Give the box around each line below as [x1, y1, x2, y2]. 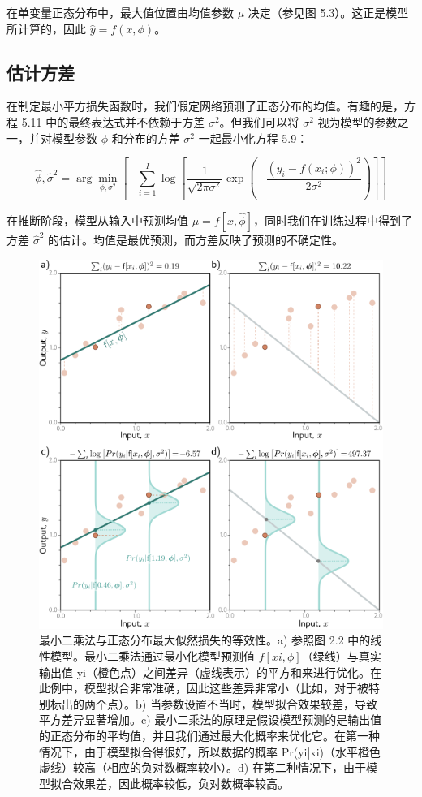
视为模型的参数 [317, 113, 398, 130]
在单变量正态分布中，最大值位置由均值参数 [6, 4, 234, 20]
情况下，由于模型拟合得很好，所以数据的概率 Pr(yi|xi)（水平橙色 [39, 743, 381, 760]
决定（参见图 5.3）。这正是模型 [248, 4, 409, 20]
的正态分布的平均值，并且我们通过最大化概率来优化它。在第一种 [39, 726, 380, 743]
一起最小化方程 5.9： [198, 129, 308, 146]
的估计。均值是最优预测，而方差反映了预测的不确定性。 [48, 231, 344, 248]
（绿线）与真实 [301, 647, 381, 664]
